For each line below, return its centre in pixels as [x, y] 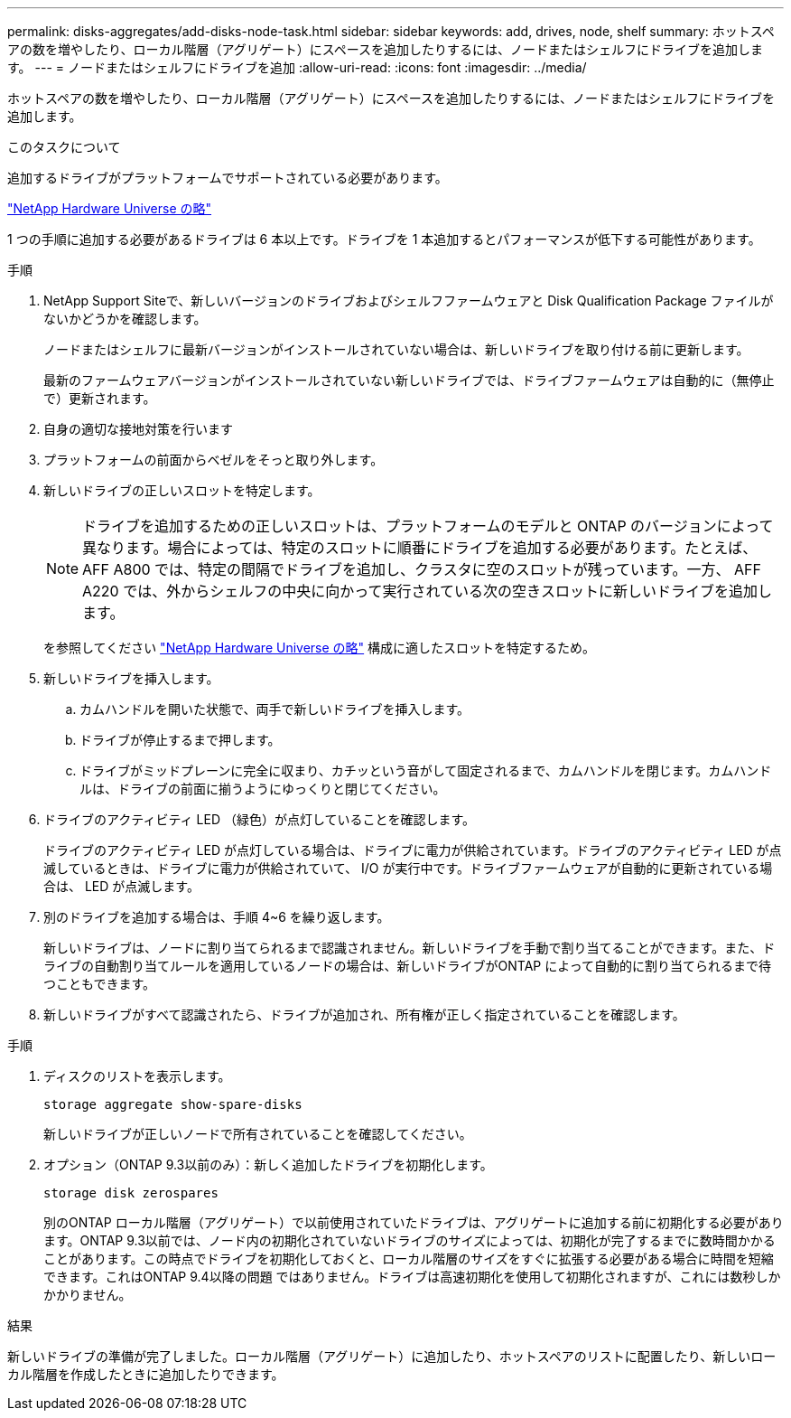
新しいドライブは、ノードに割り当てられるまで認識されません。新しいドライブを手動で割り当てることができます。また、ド [409, 948]
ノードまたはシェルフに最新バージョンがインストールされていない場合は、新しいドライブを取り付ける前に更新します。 [396, 349]
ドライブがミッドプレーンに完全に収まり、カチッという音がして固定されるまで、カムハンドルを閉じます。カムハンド [426, 770]
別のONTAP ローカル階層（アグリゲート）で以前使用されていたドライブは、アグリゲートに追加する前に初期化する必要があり [414, 1222]
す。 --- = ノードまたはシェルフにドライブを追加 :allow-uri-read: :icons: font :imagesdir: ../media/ [297, 67]
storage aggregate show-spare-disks [173, 1104]
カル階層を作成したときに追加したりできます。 [146, 1374]
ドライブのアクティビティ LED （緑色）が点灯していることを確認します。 [260, 819]
